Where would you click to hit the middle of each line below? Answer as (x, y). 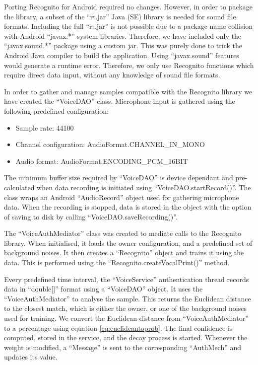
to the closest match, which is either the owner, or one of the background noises (125, 308)
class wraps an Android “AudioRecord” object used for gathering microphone (122, 197)
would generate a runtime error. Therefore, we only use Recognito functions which (129, 65)
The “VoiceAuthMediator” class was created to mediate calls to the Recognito (123, 233)
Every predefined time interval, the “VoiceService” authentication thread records (127, 279)
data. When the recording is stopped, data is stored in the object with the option (128, 207)
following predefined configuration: (56, 110)
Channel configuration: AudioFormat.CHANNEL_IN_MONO (110, 144)
